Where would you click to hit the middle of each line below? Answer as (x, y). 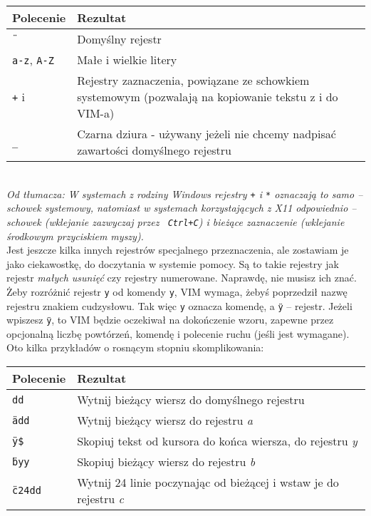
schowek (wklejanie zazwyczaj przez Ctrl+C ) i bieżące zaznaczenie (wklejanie (176, 221)
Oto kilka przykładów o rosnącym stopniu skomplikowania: (135, 347)
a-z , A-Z (33, 60)
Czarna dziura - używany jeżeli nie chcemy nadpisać (207, 134)
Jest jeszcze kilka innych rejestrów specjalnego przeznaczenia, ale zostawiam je (178, 250)
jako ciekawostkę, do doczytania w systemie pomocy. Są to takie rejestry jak (173, 263)
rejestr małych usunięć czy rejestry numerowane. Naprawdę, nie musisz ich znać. (182, 278)
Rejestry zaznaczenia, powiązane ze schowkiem (193, 80)
